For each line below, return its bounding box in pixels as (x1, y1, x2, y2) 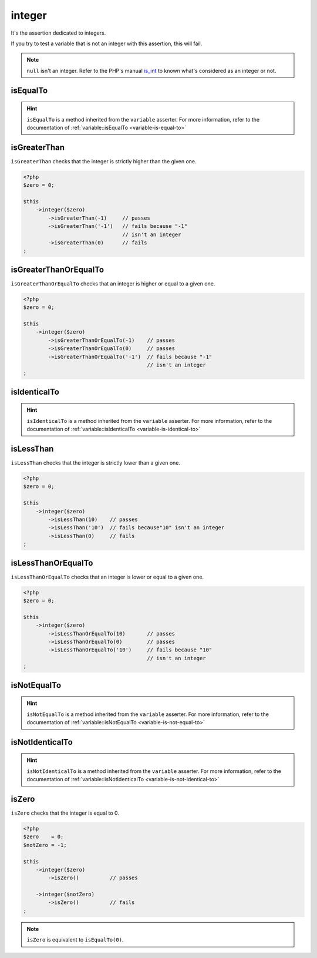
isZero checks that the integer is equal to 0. (11, 809, 120, 816)
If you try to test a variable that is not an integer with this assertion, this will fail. (11, 40, 203, 47)
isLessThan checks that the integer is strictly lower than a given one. (11, 459, 181, 466)
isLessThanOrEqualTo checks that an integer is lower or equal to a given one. (11, 573, 204, 580)
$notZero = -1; (23, 842, 67, 848)
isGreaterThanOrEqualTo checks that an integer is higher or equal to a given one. (11, 280, 215, 287)
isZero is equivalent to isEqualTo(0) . (26, 936, 124, 943)
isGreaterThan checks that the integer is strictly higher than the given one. (11, 157, 197, 164)
